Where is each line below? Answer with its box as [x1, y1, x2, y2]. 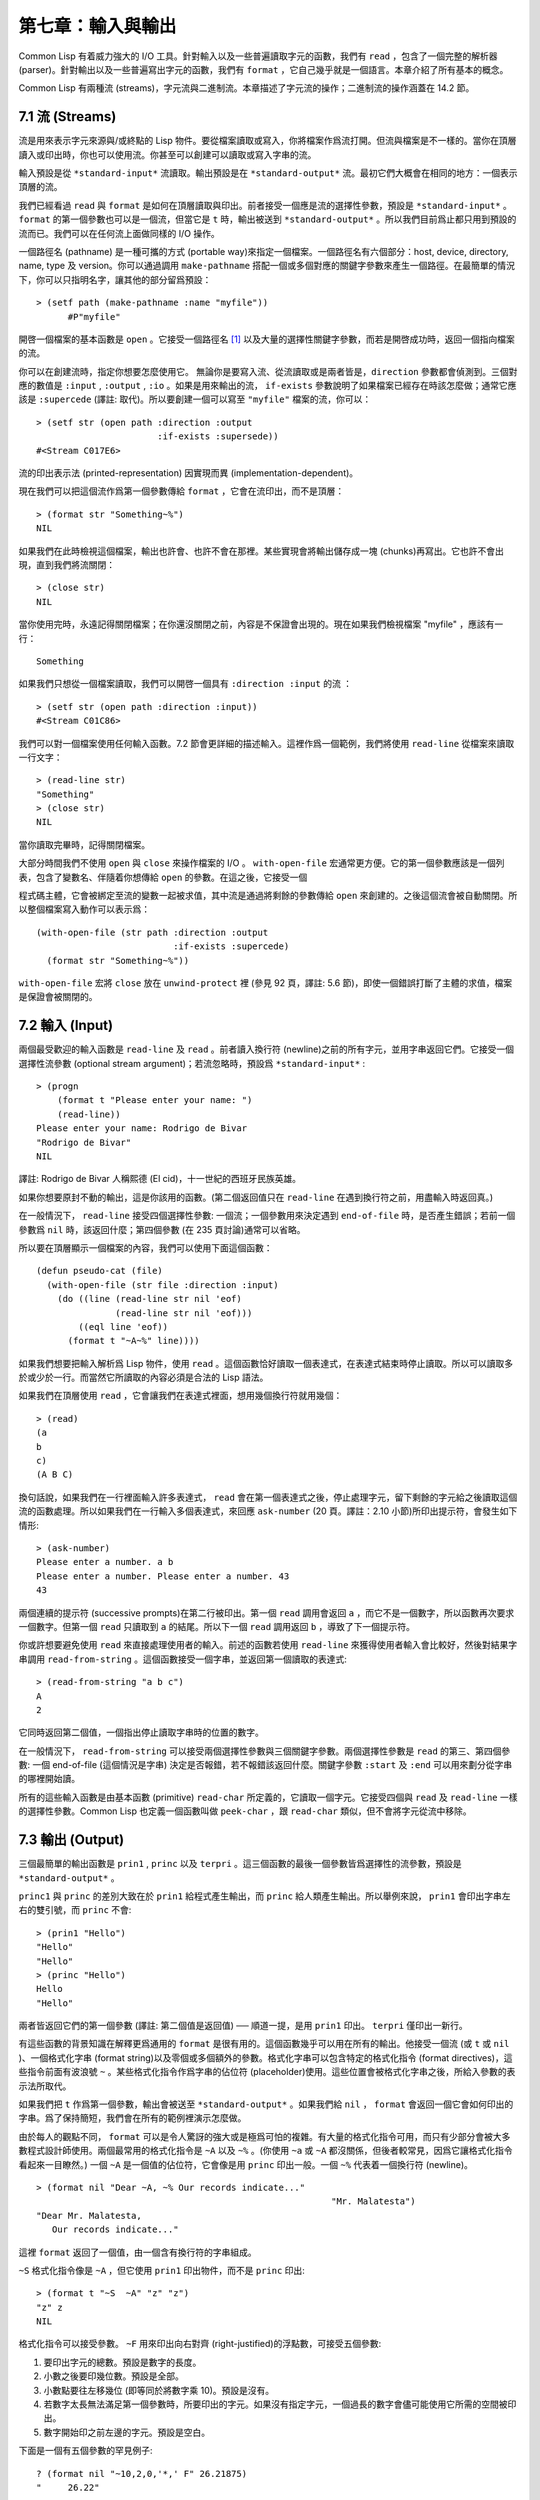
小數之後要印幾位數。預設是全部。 [43, 2370, 184, 2382]
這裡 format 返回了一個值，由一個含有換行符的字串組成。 [18, 2246, 257, 2258]
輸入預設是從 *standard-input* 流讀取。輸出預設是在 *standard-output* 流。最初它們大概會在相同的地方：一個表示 [18, 167, 518, 179]
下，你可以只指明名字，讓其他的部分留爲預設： [18, 273, 212, 285]
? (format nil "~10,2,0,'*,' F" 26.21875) [36, 2468, 248, 2479]
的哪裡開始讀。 [18, 1773, 80, 1785]
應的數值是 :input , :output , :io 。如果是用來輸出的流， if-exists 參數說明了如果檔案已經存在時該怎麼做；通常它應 [18, 380, 517, 392]
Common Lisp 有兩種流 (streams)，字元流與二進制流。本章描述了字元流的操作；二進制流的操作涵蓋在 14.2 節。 [18, 82, 475, 94]
